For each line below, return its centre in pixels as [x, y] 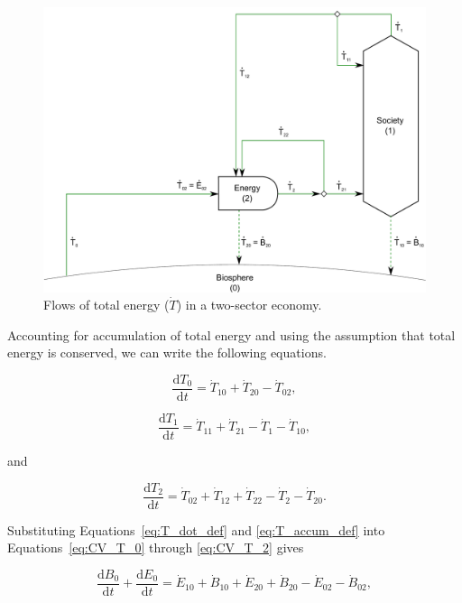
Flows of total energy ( [106, 305]
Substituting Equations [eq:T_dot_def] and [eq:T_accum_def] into [196, 529]
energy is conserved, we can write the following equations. [167, 353]
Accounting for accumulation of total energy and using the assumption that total [231, 334]
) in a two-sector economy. [249, 305]
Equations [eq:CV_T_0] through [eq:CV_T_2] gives [156, 547]
